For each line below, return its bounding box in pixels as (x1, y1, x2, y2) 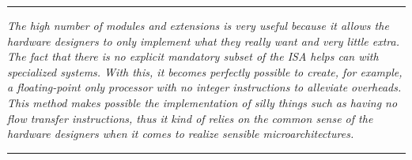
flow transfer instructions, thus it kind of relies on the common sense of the (7, 110, 373, 126)
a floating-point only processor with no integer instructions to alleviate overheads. (7, 79, 402, 95)
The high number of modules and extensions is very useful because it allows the (7, 17, 389, 33)
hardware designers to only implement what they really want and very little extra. (7, 32, 400, 49)
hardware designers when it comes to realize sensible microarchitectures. (7, 125, 354, 142)
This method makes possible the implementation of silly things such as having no (7, 94, 398, 110)
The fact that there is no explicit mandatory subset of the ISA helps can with (7, 48, 379, 65)
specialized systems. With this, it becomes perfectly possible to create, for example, (7, 63, 403, 80)
